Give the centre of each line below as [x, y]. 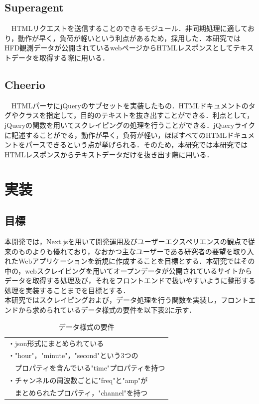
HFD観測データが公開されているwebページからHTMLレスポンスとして [119, 48]
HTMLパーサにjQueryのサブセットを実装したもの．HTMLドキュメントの [130, 105]
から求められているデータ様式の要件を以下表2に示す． [107, 310]
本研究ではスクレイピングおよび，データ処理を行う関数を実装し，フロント [127, 300]
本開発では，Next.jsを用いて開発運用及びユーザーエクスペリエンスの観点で [126, 241]
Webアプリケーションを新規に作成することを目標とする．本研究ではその [136, 261]
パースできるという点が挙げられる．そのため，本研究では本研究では [136, 145]
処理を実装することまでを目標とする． [67, 290]
